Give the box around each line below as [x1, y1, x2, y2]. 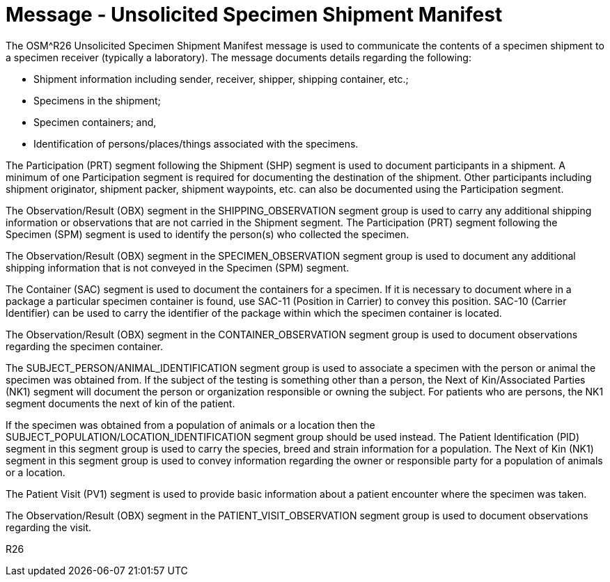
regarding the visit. [6, 521, 92, 533]
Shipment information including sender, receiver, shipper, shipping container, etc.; [33, 72, 409, 85]
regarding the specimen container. [6, 340, 163, 352]
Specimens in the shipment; [33, 94, 161, 107]
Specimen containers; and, [33, 116, 157, 128]
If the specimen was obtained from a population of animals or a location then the [6, 418, 375, 431]
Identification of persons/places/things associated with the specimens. [33, 137, 359, 150]
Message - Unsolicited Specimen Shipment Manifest [6, 3, 503, 26]
